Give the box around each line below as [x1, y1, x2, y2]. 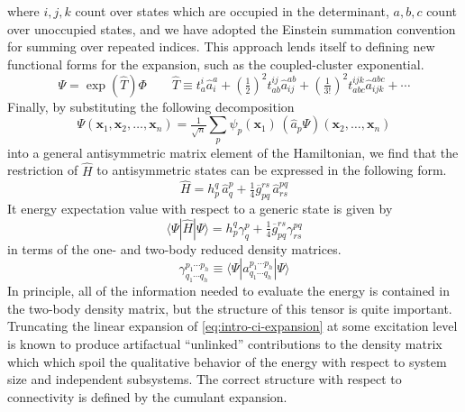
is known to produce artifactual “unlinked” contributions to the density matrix [7, 334, 442, 352]
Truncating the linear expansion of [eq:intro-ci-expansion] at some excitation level [7, 316, 458, 335]
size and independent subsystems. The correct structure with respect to [7, 370, 402, 389]
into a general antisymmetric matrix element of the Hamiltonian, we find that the [7, 142, 459, 161]
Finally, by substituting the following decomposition [7, 96, 295, 115]
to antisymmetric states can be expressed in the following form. [96, 160, 447, 179]
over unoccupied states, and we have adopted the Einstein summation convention [7, 19, 456, 38]
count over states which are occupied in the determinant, [75, 2, 389, 20]
